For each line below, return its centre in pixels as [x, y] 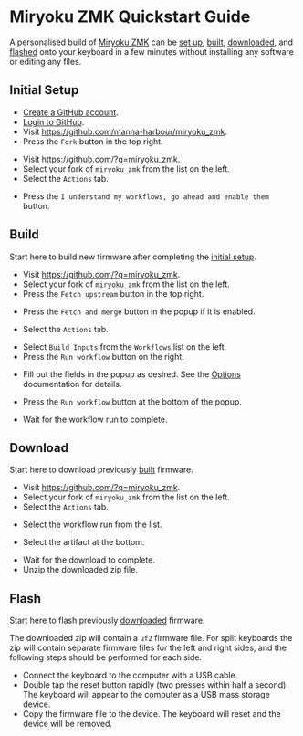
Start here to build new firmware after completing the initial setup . [133, 257]
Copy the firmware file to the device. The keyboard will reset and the [151, 714]
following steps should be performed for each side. [106, 657]
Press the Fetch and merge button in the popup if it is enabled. [139, 311]
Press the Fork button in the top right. [93, 141]
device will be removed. [67, 724]
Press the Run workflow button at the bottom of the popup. [132, 401]
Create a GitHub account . [70, 112]
